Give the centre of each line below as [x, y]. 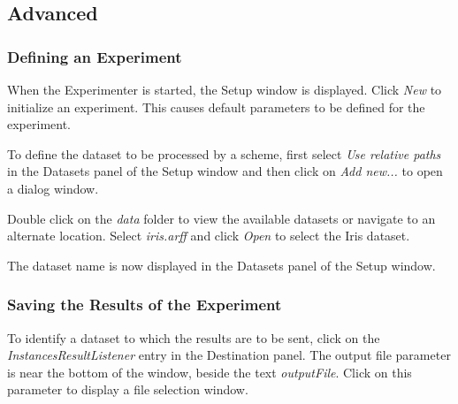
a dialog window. [53, 188]
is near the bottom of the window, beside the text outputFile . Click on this [210, 372]
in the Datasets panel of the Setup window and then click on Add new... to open [225, 171]
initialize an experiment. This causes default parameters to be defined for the [216, 107]
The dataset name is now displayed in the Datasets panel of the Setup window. [221, 265]
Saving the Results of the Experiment [145, 305]
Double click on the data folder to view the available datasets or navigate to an [221, 218]
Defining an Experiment [95, 56]
